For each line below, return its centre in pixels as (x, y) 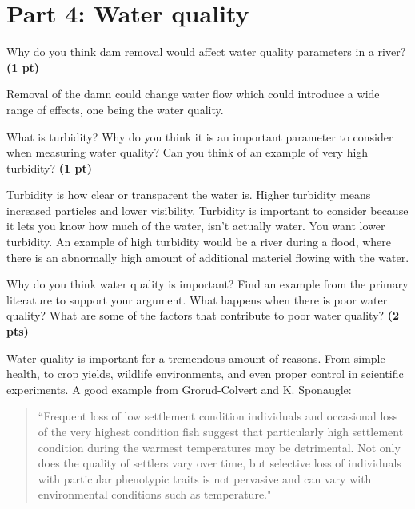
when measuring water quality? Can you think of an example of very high (188, 152)
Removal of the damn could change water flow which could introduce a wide (193, 94)
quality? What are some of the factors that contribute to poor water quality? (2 (203, 315)
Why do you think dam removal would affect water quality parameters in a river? (206, 52)
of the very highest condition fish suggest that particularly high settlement (221, 431)
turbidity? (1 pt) (49, 167)
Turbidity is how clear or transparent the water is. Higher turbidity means (189, 195)
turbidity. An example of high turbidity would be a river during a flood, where (199, 242)
